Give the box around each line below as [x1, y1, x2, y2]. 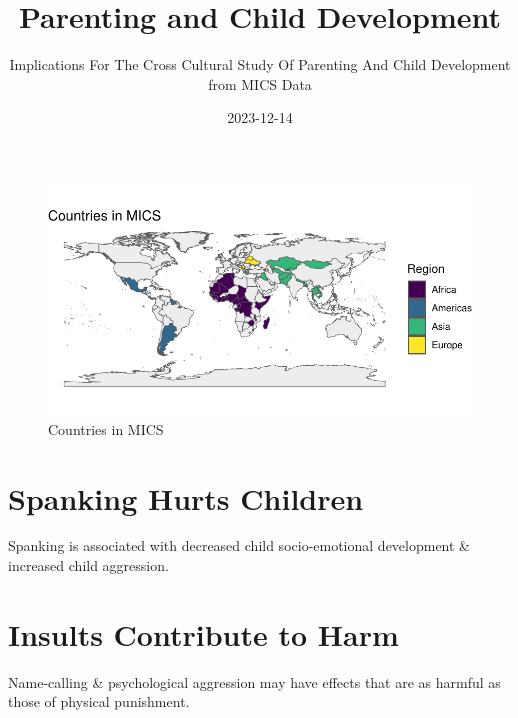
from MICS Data [208, 73, 312, 94]
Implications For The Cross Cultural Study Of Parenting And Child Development [9, 54, 511, 75]
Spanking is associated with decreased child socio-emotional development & [8, 535, 471, 556]
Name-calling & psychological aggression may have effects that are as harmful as [8, 671, 501, 692]
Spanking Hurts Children [8, 477, 364, 518]
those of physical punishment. [8, 691, 190, 712]
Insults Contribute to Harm [8, 613, 399, 654]
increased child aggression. [8, 555, 169, 576]
